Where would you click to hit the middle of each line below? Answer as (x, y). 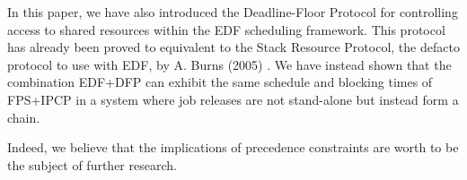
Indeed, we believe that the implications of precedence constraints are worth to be (233, 147)
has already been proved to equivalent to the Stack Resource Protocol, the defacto (233, 47)
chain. (24, 117)
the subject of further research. (92, 164)
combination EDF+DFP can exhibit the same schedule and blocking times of (220, 82)
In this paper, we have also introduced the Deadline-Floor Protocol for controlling (233, 12)
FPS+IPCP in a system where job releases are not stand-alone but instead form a (233, 99)
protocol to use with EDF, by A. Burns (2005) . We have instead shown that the (229, 64)
